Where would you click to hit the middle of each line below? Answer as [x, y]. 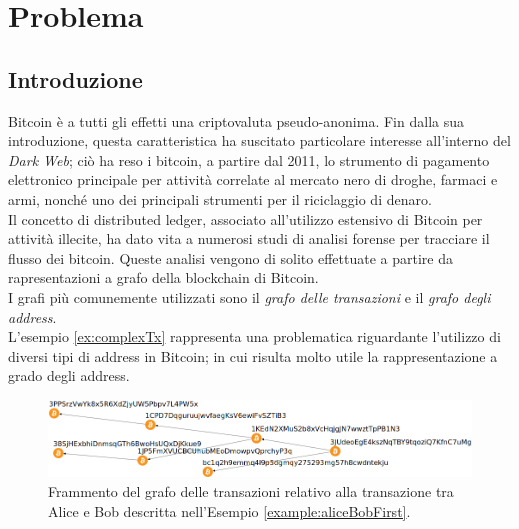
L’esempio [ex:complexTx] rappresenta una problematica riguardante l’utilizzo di [254, 336]
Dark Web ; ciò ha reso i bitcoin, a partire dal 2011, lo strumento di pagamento [249, 159]
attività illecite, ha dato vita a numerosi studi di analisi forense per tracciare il [249, 238]
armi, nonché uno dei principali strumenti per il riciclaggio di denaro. [220, 198]
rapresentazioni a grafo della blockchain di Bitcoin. [163, 277]
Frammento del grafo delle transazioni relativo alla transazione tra [251, 490]
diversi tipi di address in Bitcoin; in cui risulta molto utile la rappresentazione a [253, 355]
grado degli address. [69, 375]
